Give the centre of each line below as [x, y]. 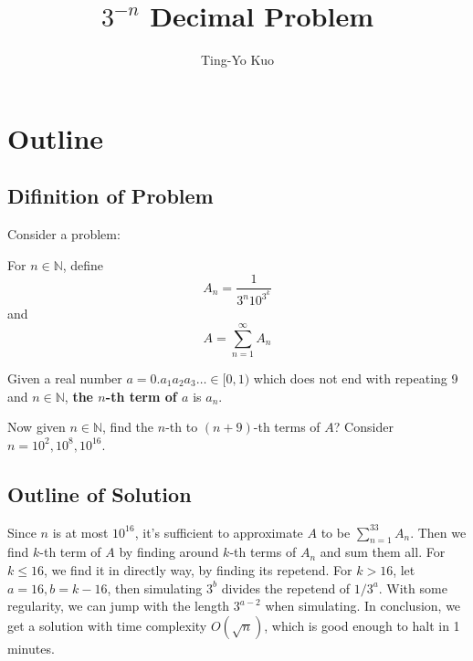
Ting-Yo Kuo [237, 60]
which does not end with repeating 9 [356, 378]
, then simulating [155, 588]
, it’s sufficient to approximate [219, 532]
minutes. [31, 648]
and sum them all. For [383, 552]
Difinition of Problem [110, 196]
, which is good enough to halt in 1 [362, 625]
